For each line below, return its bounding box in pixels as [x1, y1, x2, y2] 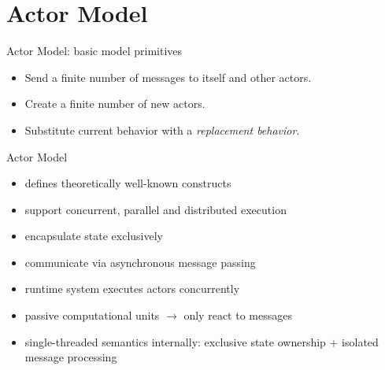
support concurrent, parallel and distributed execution [24, 201, 287, 217]
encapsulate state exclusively [24, 228, 164, 244]
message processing [24, 349, 117, 365]
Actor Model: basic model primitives [6, 43, 183, 59]
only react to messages [183, 307, 292, 324]
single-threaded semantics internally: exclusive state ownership [24, 333, 326, 350]
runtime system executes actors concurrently [24, 280, 240, 297]
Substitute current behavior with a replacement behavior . [24, 121, 300, 138]
